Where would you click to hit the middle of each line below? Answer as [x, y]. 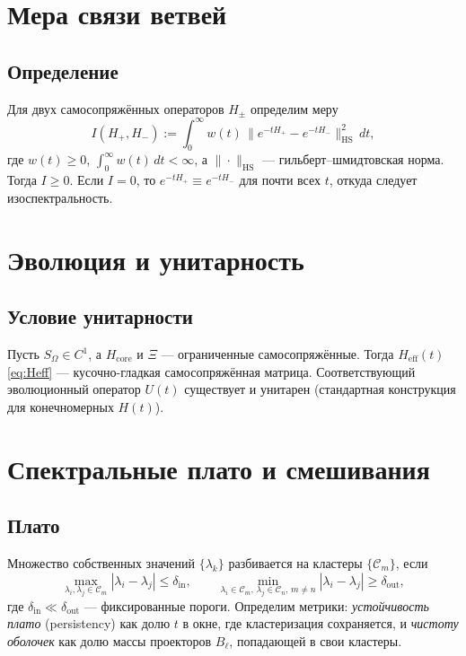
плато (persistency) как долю [89, 623]
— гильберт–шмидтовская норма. [353, 159]
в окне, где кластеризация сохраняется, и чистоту [321, 623]
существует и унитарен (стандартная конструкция [320, 389]
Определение [63, 70]
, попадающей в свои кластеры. [316, 640]
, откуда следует [373, 180]
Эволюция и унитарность [156, 259]
